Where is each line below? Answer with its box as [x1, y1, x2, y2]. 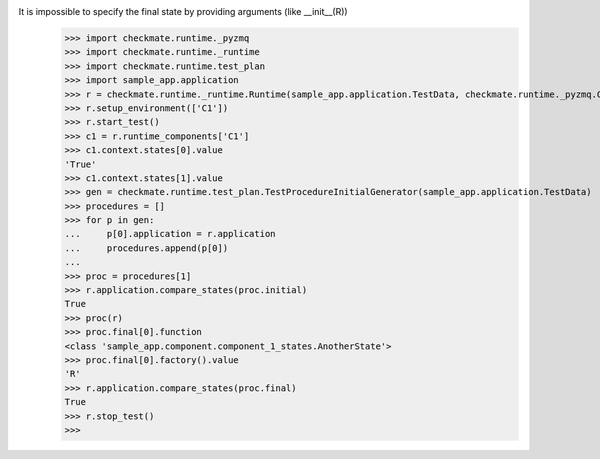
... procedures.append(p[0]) [64, 242, 229, 254]
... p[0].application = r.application [64, 228, 276, 240]
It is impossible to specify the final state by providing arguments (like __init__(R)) [18, 6, 349, 17]
